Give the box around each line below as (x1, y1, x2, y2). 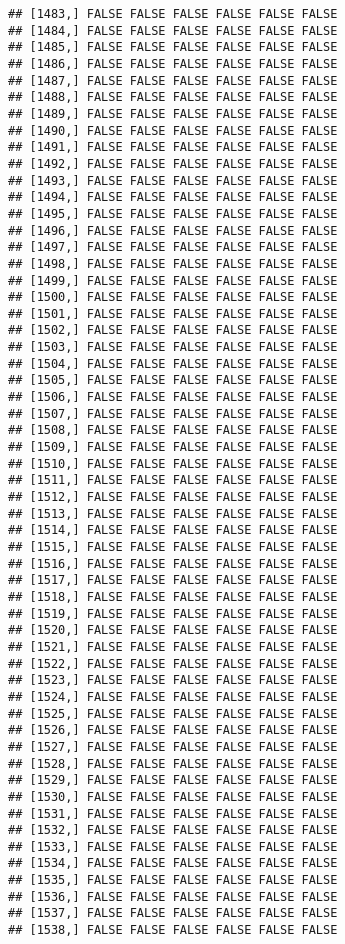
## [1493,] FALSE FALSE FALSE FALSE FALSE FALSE (8, 173, 338, 188)
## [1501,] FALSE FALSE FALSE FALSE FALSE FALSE (8, 306, 338, 321)
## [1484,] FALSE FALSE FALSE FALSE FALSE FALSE (8, 23, 338, 38)
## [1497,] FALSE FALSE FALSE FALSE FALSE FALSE (8, 240, 338, 255)
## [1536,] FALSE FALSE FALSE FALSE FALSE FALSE (8, 889, 338, 904)
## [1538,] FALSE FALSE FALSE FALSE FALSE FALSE (8, 923, 338, 938)
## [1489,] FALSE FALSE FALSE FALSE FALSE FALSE (8, 106, 338, 121)
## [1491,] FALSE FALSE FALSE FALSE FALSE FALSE (8, 140, 338, 155)
